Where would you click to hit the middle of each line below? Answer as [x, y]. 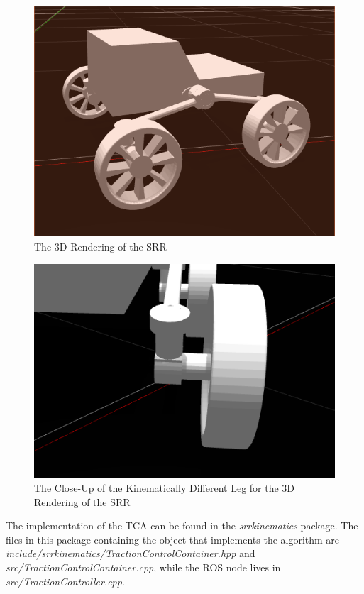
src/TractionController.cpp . [65, 581]
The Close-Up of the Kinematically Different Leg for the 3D [165, 488]
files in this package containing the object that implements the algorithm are [173, 539]
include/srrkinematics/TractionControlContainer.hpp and [131, 553]
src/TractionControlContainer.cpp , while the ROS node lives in [143, 567]
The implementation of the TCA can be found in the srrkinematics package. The [182, 526]
